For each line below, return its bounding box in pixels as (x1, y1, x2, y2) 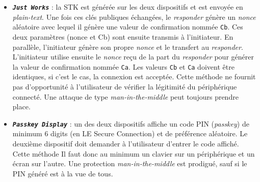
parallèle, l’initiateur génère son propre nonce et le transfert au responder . (12, 41, 243, 52)
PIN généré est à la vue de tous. (12, 168, 113, 178)
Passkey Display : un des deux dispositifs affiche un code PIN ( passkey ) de (12, 118, 249, 129)
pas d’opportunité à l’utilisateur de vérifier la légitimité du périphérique (12, 81, 237, 92)
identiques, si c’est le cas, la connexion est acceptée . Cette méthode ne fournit (12, 71, 256, 82)
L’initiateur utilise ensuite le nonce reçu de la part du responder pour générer (12, 51, 254, 62)
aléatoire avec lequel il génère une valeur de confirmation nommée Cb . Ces (12, 21, 243, 32)
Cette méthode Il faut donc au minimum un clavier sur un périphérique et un (12, 148, 255, 159)
